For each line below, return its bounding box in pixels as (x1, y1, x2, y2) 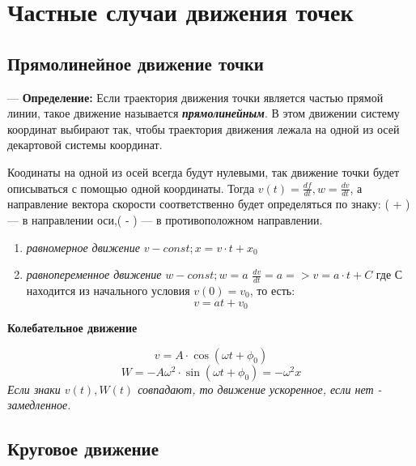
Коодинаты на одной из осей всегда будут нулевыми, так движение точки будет (7, 163, 400, 180)
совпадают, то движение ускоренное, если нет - (138, 380, 382, 397)
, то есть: (249, 281, 295, 298)
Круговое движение (7, 436, 159, 461)
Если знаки (7, 380, 61, 397)
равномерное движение (26, 238, 140, 255)
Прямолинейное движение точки (7, 50, 264, 75)
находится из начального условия (26, 281, 190, 298)
